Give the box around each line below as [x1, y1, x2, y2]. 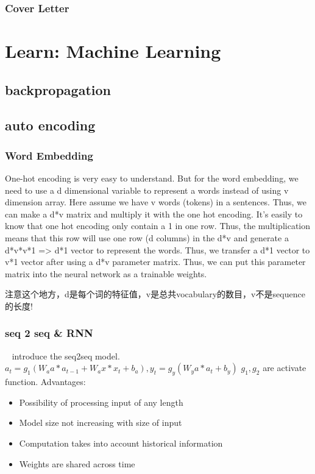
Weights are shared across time [19, 457, 135, 470]
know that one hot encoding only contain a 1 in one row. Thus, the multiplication [5, 219, 311, 232]
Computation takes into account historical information [19, 436, 223, 449]
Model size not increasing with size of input [19, 416, 182, 429]
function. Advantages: [5, 375, 86, 388]
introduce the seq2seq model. [12, 349, 120, 362]
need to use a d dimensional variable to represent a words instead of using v [5, 183, 289, 196]
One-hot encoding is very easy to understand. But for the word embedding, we [5, 172, 299, 184]
